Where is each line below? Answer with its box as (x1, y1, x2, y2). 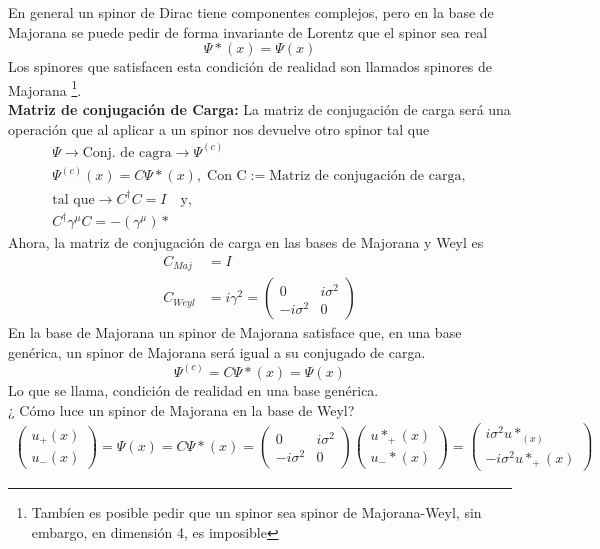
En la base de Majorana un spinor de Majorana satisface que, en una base (8, 322, 462, 343)
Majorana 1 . (8, 76, 82, 100)
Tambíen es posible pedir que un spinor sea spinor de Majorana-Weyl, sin (31, 502, 482, 523)
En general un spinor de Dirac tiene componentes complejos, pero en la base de (8, 2, 494, 22)
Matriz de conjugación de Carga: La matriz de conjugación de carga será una (8, 99, 511, 120)
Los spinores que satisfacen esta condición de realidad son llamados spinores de (8, 56, 493, 77)
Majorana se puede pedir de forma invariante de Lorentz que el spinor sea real (8, 21, 488, 42)
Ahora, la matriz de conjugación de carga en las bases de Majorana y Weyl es (8, 232, 484, 253)
